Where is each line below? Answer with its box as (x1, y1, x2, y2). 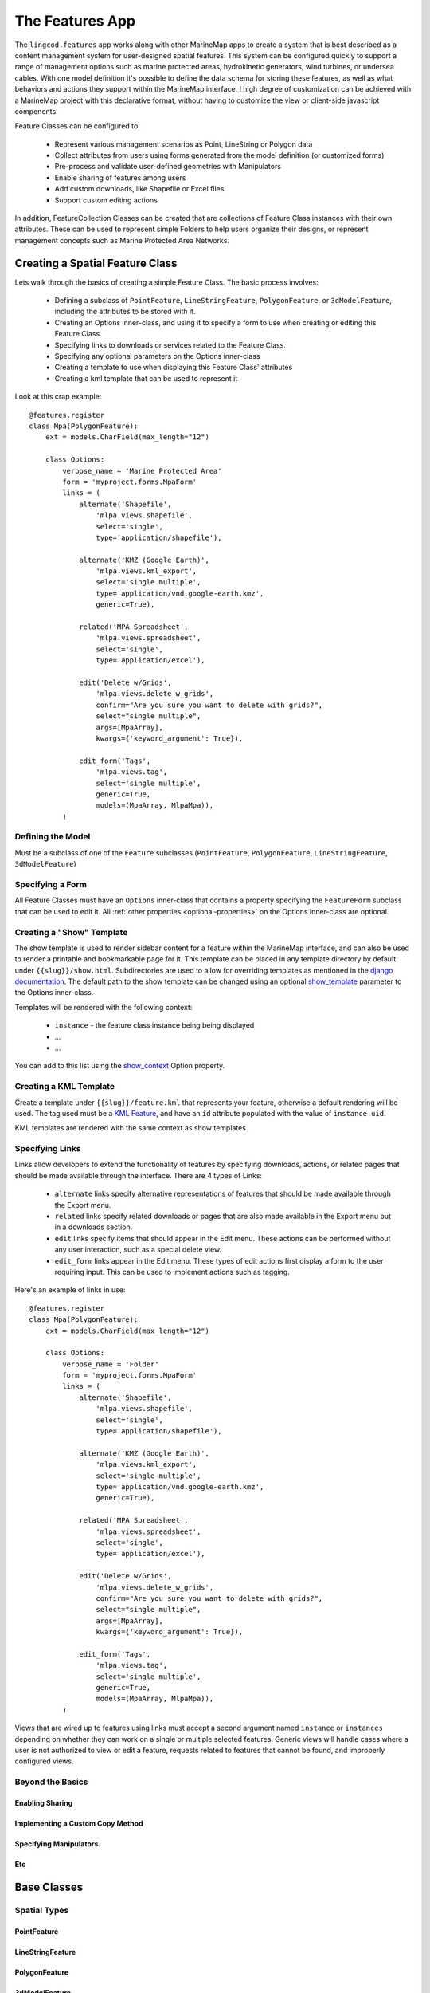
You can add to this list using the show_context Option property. (14, 1061, 225, 1071)
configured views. (14, 1756, 74, 1766)
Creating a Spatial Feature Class (14, 256, 178, 270)
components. (14, 106, 59, 116)
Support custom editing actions (54, 195, 158, 205)
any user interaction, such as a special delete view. (54, 1244, 222, 1255)
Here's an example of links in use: (14, 1285, 126, 1295)
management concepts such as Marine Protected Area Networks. (14, 235, 230, 245)
